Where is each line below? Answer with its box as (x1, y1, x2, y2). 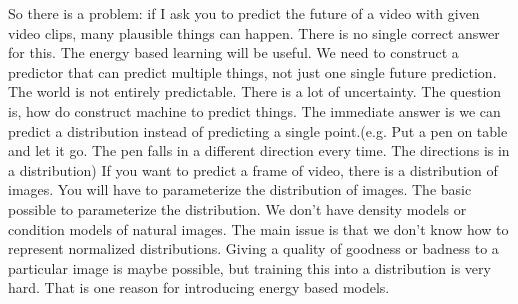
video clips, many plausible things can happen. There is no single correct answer (8, 22, 500, 43)
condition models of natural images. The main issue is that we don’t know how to (8, 218, 509, 239)
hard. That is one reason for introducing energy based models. (8, 277, 390, 298)
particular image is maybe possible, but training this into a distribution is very (8, 257, 491, 278)
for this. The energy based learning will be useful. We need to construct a (8, 42, 459, 63)
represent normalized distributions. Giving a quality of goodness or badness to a (8, 238, 499, 259)
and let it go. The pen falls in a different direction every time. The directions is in (8, 140, 510, 161)
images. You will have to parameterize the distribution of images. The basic (8, 179, 472, 200)
